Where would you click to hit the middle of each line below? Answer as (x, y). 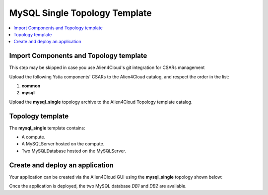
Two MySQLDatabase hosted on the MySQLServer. (74, 151)
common (31, 86)
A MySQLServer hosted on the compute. (63, 144)
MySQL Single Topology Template (81, 13)
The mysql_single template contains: (47, 128)
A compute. (33, 137)
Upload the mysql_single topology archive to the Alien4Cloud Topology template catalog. (101, 102)
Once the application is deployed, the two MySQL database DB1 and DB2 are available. (98, 186)
